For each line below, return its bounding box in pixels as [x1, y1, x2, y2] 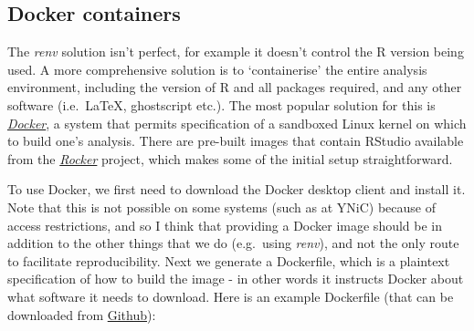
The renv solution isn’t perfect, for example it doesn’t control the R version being [7, 42, 464, 61]
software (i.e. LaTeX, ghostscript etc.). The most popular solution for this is [7, 95, 436, 114]
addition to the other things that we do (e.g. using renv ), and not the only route [7, 233, 459, 253]
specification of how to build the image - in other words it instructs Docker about [7, 269, 464, 288]
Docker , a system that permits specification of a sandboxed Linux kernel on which [7, 113, 467, 132]
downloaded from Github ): [7, 305, 156, 324]
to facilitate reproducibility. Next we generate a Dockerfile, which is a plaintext [7, 251, 450, 270]
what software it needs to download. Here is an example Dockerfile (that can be [7, 286, 454, 305]
